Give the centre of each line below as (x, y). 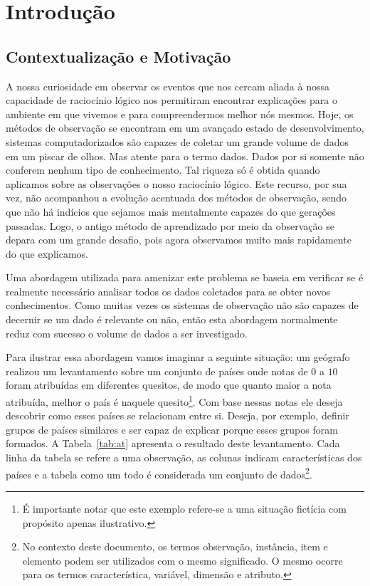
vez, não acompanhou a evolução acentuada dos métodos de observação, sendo (176, 198)
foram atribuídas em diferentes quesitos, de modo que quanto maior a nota (169, 385)
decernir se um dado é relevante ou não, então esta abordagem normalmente (172, 319)
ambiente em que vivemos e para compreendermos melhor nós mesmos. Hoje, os (180, 114)
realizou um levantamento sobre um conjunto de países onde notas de (157, 371)
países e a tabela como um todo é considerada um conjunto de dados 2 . (159, 473)
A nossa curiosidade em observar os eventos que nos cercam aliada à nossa (168, 86)
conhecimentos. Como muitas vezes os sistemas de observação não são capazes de (182, 305)
